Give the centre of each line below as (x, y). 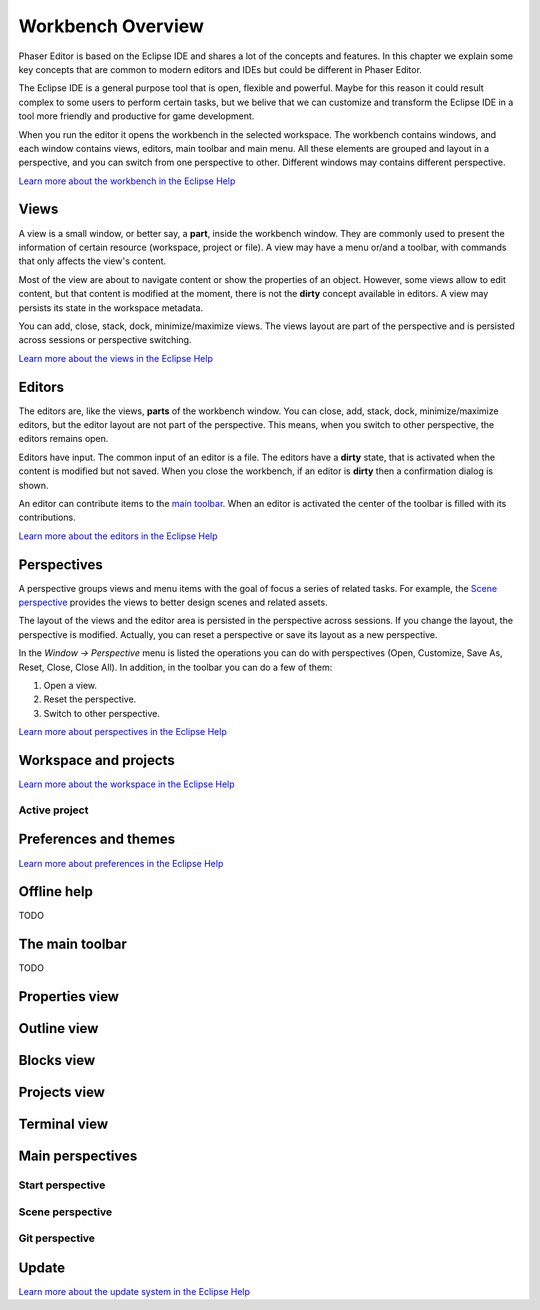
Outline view (58, 1028)
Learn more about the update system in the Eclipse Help (134, 1292)
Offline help (56, 891)
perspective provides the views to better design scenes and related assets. (173, 602)
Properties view (69, 996)
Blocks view (57, 1060)
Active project (53, 810)
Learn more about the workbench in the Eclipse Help (127, 181)
